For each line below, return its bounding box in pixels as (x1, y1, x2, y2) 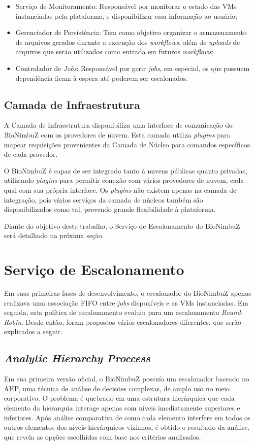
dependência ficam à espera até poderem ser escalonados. (15, 72, 188, 83)
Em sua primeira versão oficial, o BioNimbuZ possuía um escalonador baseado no (4, 374, 249, 384)
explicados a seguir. (4, 326, 63, 337)
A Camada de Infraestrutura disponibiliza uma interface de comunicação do (4, 120, 233, 130)
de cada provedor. (4, 149, 58, 159)
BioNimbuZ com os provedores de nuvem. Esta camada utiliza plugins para (4, 129, 230, 139)
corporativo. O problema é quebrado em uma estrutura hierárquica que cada (4, 393, 235, 403)
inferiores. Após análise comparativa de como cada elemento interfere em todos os (4, 412, 251, 422)
